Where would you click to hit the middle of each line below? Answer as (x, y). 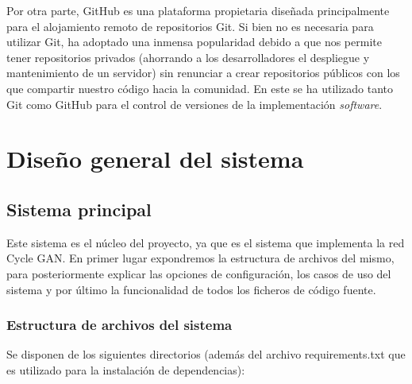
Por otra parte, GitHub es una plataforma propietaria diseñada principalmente (198, 10)
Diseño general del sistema (155, 159)
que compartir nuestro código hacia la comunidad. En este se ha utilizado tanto (200, 88)
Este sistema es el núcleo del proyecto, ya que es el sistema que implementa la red (206, 242)
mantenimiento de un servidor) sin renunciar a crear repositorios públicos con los (203, 73)
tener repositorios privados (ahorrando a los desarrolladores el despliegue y (188, 57)
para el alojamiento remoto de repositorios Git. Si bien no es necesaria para (190, 26)
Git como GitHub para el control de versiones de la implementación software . (194, 104)
